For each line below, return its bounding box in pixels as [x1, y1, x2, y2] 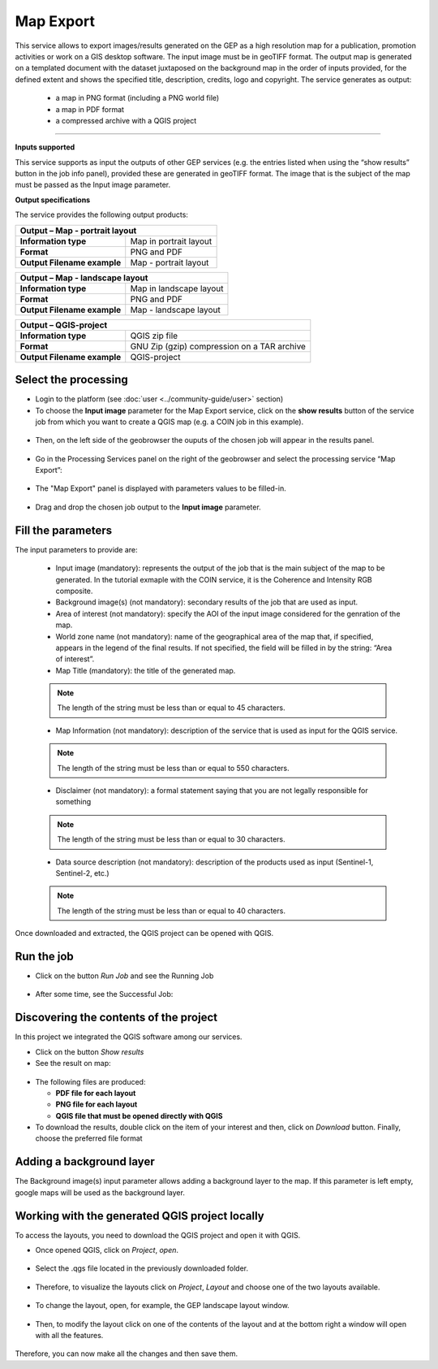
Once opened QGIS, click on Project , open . [35, 1246, 178, 1255]
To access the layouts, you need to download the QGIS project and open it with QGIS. [15, 1230, 301, 1240]
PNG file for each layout [55, 1099, 138, 1109]
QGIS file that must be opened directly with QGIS [55, 1111, 223, 1120]
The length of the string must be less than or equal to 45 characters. [57, 703, 286, 713]
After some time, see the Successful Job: [35, 990, 174, 999]
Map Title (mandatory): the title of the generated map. [55, 665, 236, 675]
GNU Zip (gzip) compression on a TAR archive [130, 340, 306, 352]
